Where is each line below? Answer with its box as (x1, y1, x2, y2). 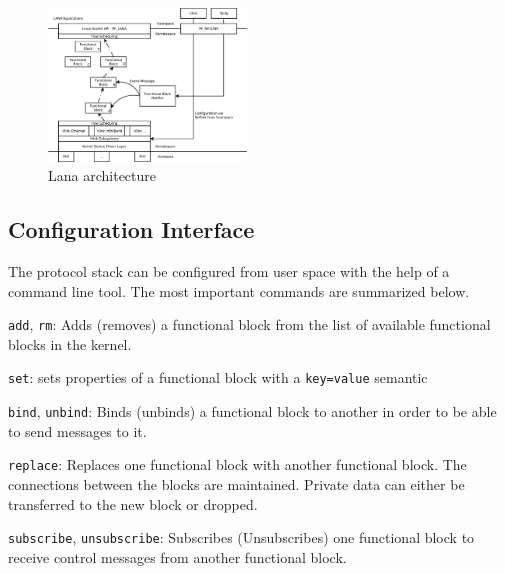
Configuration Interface (8, 214, 255, 245)
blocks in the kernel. (8, 333, 132, 354)
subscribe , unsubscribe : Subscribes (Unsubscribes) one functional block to (8, 527, 475, 548)
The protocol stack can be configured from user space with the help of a (8, 260, 450, 281)
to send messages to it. (8, 420, 147, 441)
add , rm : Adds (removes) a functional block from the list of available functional (8, 314, 491, 335)
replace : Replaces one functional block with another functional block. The (8, 454, 467, 475)
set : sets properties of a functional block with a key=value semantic (8, 367, 428, 388)
